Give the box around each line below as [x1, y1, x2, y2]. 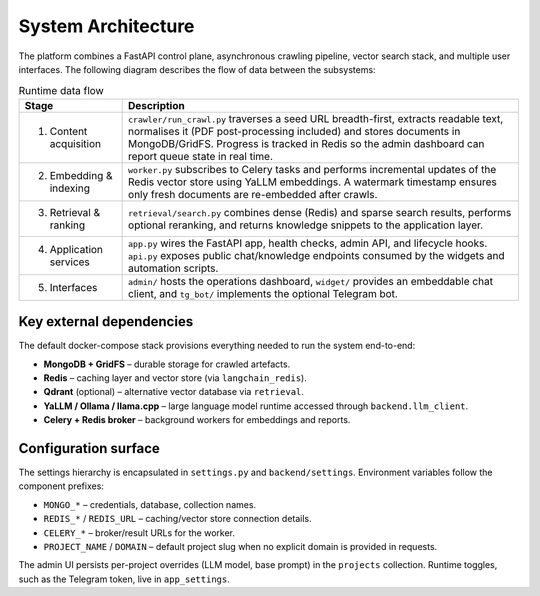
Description [128, 98, 185, 112]
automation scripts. [128, 261, 219, 275]
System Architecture [18, 15, 195, 37]
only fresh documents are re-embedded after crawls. [128, 187, 378, 201]
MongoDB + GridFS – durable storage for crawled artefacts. [43, 358, 291, 370]
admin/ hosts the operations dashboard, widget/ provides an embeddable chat [128, 274, 494, 288]
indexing [49, 181, 90, 195]
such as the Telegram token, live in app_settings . [18, 573, 230, 585]
